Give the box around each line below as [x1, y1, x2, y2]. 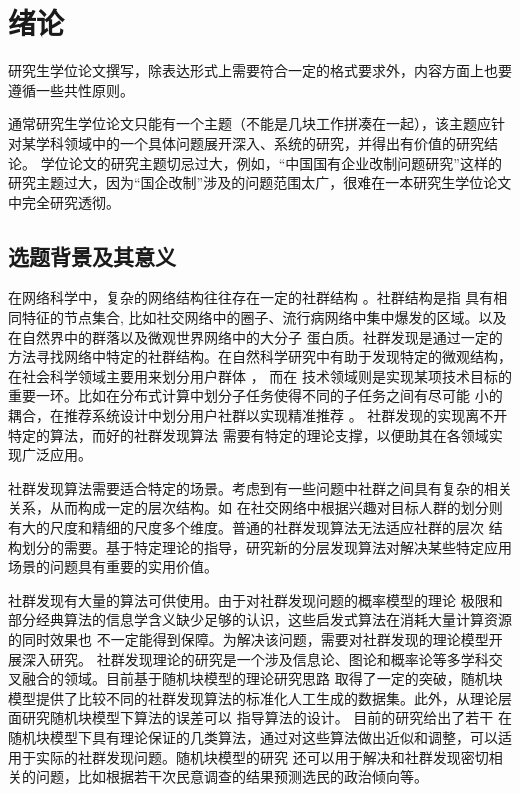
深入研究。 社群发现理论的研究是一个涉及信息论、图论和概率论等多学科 [21, 648, 489, 669]
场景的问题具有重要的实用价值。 [8, 556, 218, 577]
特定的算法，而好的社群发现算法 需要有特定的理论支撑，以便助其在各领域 [8, 424, 489, 445]
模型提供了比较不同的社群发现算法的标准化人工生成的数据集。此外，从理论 [8, 687, 498, 708]
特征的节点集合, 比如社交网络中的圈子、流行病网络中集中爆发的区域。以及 [21, 307, 507, 328]
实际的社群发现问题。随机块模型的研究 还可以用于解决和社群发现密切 [35, 746, 489, 767]
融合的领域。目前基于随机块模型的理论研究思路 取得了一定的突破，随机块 [21, 668, 503, 689]
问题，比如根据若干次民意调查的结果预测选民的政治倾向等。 [35, 766, 428, 787]
